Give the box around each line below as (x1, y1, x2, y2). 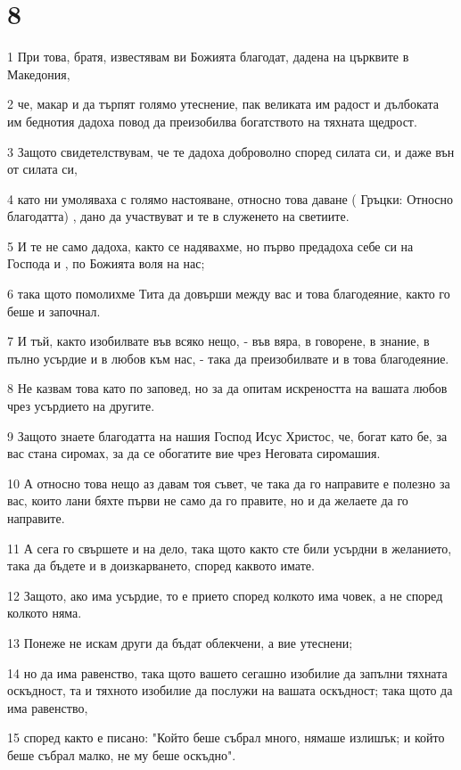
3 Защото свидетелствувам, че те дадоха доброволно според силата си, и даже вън (7, 142, 455, 160)
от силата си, (7, 160, 78, 178)
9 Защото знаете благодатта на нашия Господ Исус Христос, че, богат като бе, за (7, 426, 448, 445)
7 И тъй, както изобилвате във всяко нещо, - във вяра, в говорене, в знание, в (7, 332, 430, 350)
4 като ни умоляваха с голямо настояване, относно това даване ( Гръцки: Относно (7, 189, 453, 208)
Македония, (7, 64, 70, 83)
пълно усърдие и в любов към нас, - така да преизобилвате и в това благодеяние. (7, 348, 449, 367)
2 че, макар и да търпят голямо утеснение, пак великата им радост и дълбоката (7, 94, 439, 113)
